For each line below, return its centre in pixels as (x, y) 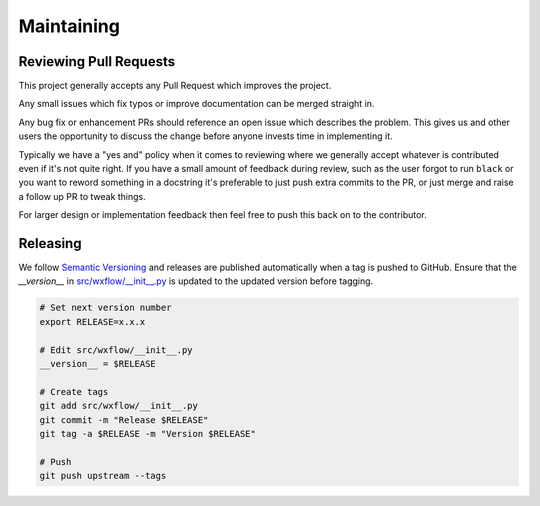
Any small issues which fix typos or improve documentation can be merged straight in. (196, 104)
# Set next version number (105, 308)
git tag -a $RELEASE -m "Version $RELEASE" (148, 433)
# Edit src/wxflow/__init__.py (116, 349)
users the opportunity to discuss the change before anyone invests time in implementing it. (206, 136)
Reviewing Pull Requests (96, 61)
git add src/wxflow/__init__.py (119, 406)
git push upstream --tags (103, 476)
